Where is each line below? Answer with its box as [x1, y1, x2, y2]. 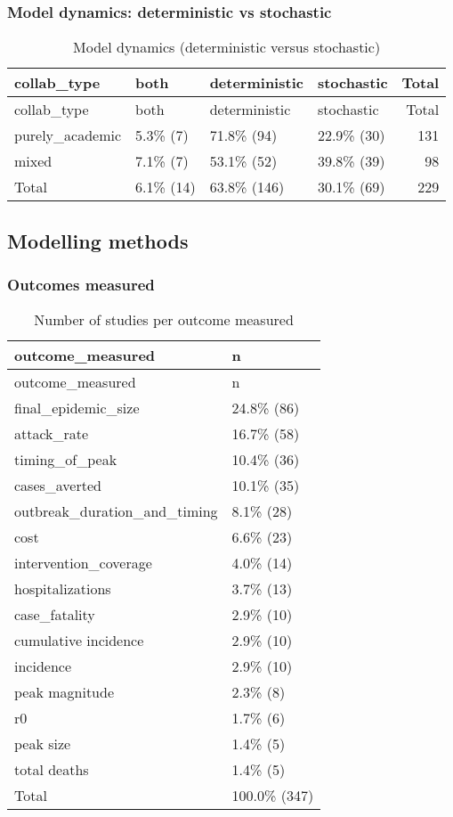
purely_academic [14, 125, 122, 146]
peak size [14, 733, 71, 755]
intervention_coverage [14, 552, 152, 574]
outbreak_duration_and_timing [14, 501, 218, 522]
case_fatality [14, 604, 95, 625]
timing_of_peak [14, 449, 117, 470]
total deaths [14, 759, 89, 780]
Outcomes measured [7, 273, 155, 295]
